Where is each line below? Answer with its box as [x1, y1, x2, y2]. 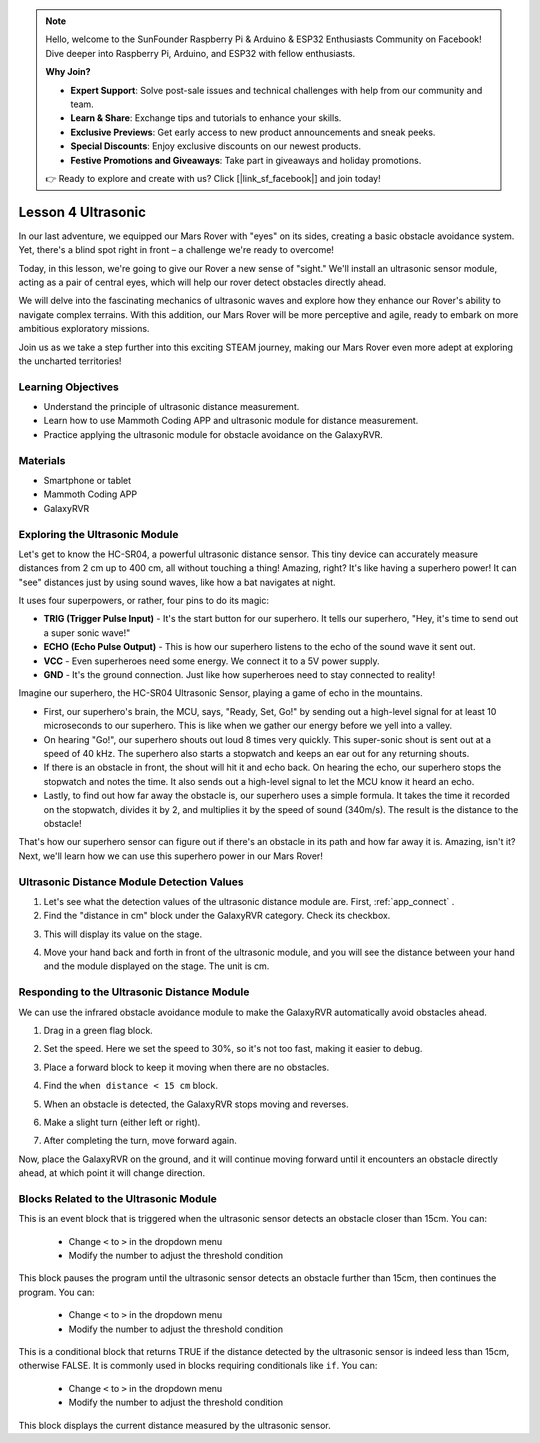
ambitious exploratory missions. [18, 323, 150, 335]
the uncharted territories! [18, 355, 122, 367]
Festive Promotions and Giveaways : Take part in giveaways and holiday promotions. [70, 154, 422, 166]
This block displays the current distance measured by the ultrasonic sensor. [18, 1419, 331, 1431]
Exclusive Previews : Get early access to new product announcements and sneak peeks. [70, 126, 436, 138]
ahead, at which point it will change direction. [18, 1167, 206, 1179]
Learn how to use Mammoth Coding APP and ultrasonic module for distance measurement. [43, 415, 419, 427]
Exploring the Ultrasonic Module [18, 527, 179, 541]
